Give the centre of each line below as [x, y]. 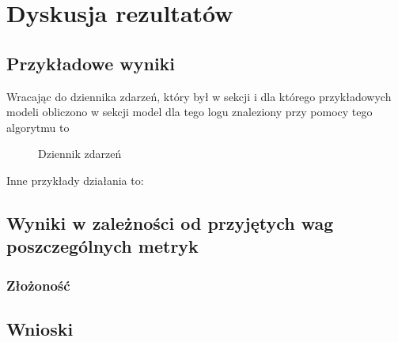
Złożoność [38, 285]
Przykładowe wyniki [91, 63]
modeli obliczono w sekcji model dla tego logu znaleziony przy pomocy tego [190, 112]
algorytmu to [38, 127]
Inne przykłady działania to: [75, 180]
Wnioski [40, 328]
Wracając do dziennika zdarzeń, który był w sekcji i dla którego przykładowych [199, 96]
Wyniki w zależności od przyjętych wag [170, 222]
